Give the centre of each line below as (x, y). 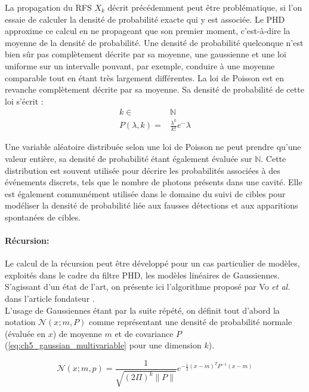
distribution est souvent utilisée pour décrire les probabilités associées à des (143, 170)
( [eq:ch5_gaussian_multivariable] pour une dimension (103, 345)
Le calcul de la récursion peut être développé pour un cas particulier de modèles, (152, 263)
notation (20, 322)
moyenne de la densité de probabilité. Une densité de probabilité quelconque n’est (154, 42)
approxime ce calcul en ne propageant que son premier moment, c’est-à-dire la (148, 31)
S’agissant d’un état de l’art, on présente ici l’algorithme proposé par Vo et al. (148, 287)
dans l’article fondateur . (50, 298)
